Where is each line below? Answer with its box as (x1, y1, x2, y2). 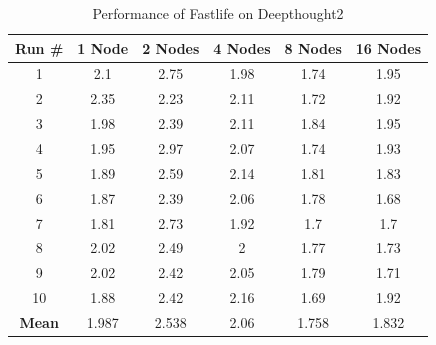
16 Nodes (355, 37, 422, 58)
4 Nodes (213, 37, 271, 58)
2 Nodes (142, 37, 200, 58)
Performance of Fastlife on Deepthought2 (92, 3, 344, 23)
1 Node (77, 37, 129, 58)
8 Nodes (284, 37, 342, 58)
